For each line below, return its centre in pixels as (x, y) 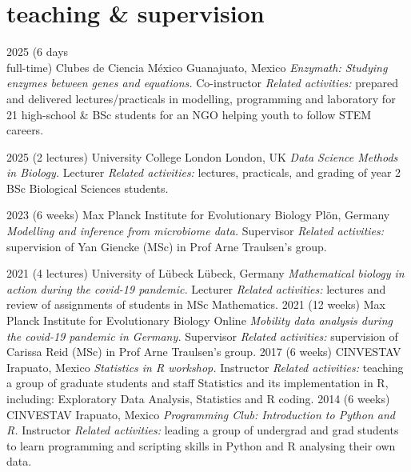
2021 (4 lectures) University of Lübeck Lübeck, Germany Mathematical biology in (205, 273)
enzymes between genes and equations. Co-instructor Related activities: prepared (203, 83)
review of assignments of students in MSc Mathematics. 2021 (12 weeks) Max (196, 304)
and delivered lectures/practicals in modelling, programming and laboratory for (201, 98)
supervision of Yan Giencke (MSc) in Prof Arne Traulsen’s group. (167, 246)
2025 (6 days (38, 52)
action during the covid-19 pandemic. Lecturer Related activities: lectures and (196, 288)
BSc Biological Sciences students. (88, 188)
